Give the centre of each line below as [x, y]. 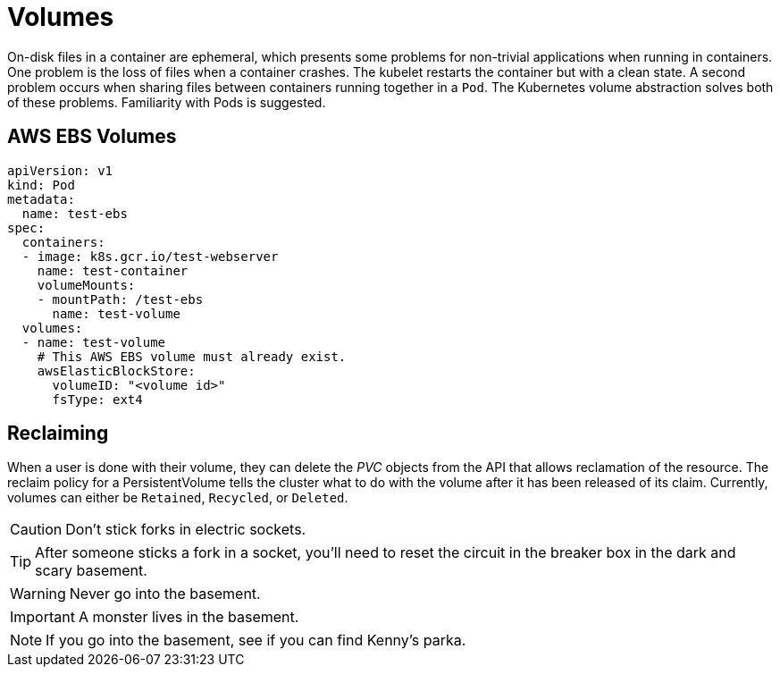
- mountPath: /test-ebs [120, 299]
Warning [38, 594]
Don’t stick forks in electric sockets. [186, 530]
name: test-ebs [75, 213]
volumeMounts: [86, 285]
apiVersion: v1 [60, 170]
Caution [36, 530]
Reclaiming [58, 434]
